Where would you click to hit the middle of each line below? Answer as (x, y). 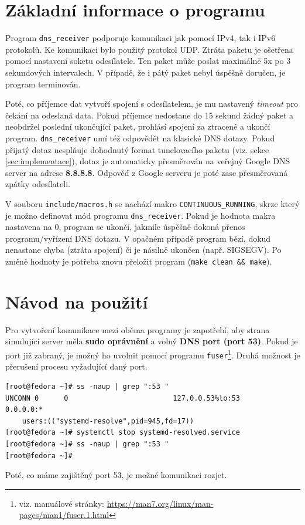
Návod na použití (77, 301)
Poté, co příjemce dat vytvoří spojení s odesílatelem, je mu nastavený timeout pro (152, 104)
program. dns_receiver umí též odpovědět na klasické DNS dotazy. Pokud (140, 138)
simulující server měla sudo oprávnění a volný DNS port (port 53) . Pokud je (152, 341)
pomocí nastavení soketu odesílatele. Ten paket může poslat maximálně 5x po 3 (148, 61)
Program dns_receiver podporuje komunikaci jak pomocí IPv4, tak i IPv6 (140, 38)
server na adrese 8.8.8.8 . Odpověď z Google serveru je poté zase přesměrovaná (147, 172)
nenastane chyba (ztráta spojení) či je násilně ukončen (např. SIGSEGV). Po (143, 250)
